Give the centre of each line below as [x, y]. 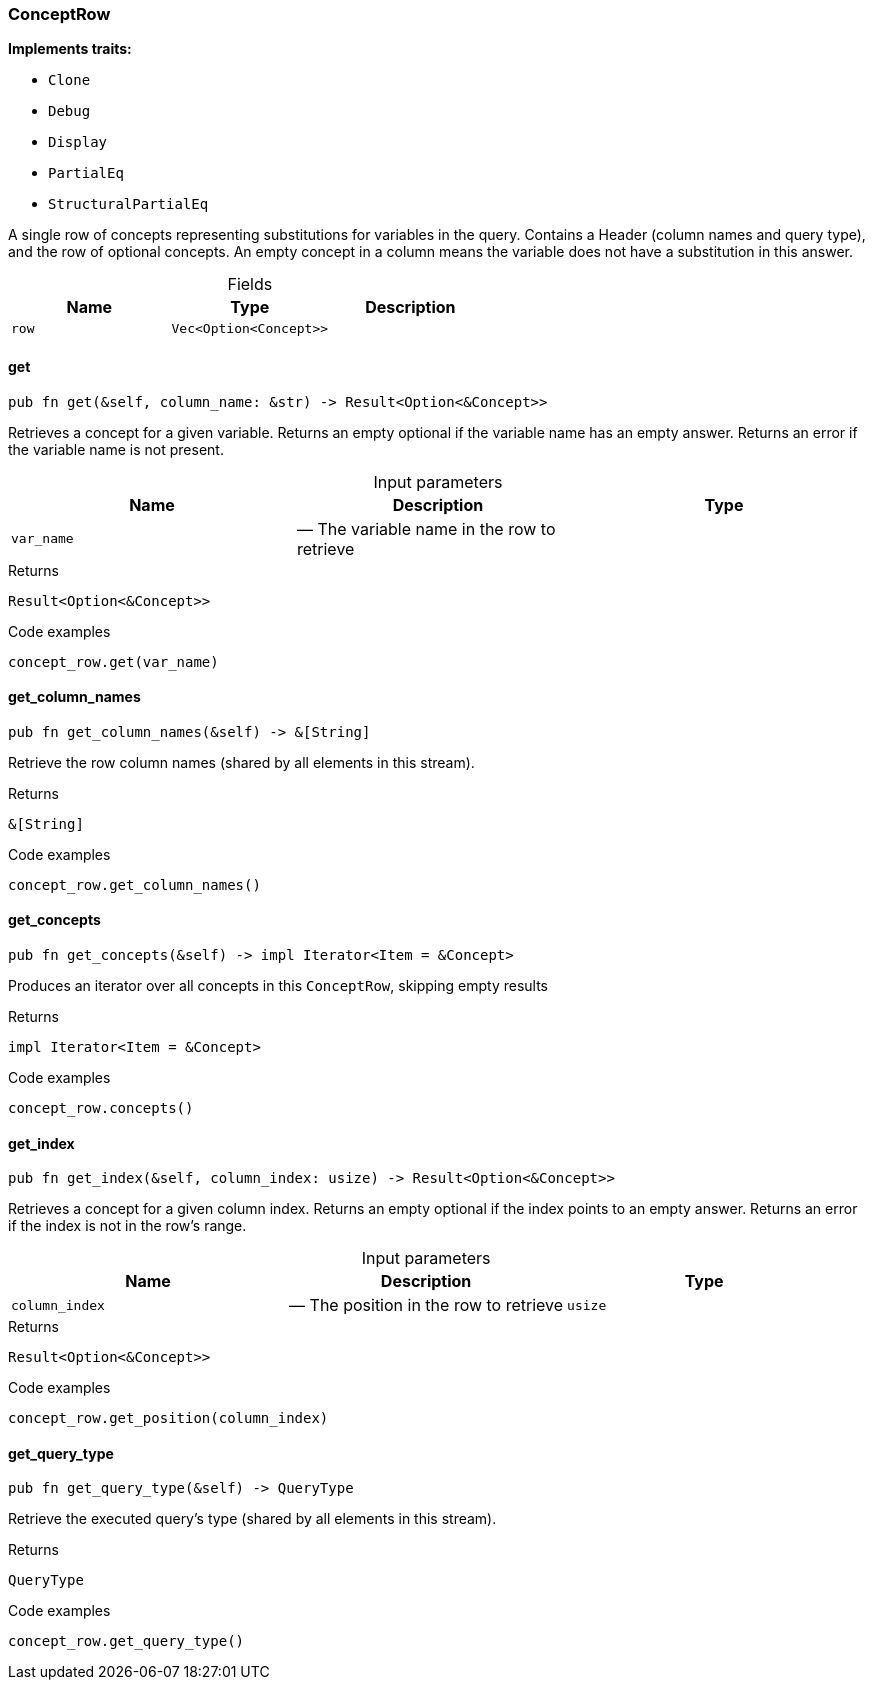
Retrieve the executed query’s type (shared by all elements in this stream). [252, 1519]
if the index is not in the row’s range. [127, 1226]
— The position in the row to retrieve [426, 1305]
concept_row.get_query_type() [126, 1641]
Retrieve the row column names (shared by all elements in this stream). [241, 762]
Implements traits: [70, 49]
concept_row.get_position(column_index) [168, 1418]
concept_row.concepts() [101, 1108]
